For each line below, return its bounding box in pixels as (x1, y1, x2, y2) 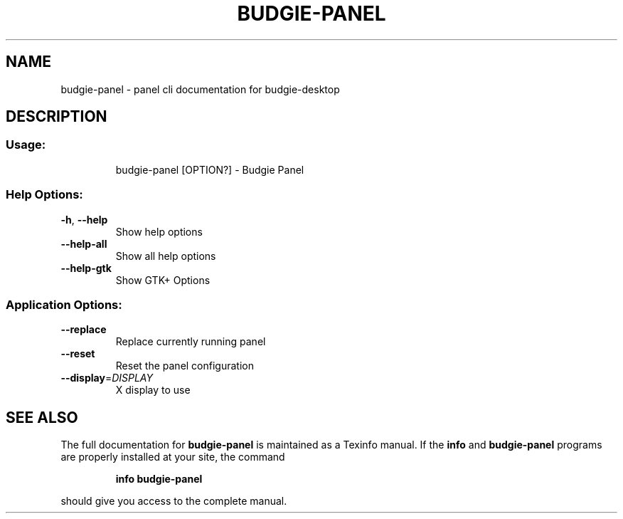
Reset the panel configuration (115, 360, 254, 372)
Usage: (6, 137, 46, 152)
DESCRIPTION (6, 108, 107, 126)
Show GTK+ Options (115, 273, 211, 286)
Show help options (115, 225, 203, 238)
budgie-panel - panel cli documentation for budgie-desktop (60, 83, 340, 95)
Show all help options (115, 249, 216, 262)
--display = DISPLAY (60, 372, 153, 384)
